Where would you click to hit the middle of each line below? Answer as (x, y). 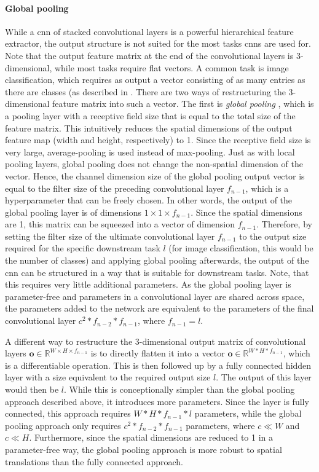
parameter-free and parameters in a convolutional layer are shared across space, (155, 296)
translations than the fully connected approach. (94, 461)
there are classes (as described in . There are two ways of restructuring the (145, 91)
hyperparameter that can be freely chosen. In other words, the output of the (149, 200)
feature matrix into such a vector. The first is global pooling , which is (183, 104)
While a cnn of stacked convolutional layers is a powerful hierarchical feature (149, 31)
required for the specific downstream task (83, 248)
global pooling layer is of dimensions (73, 212)
